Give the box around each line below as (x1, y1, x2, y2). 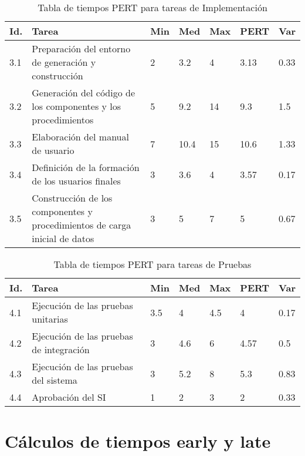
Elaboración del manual (32, 130, 129, 143)
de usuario (32, 143, 74, 157)
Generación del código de (32, 86, 135, 99)
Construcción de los (32, 191, 113, 204)
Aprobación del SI (32, 390, 106, 404)
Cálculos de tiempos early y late (5, 429, 271, 453)
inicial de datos (32, 232, 94, 245)
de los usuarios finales (32, 174, 121, 187)
